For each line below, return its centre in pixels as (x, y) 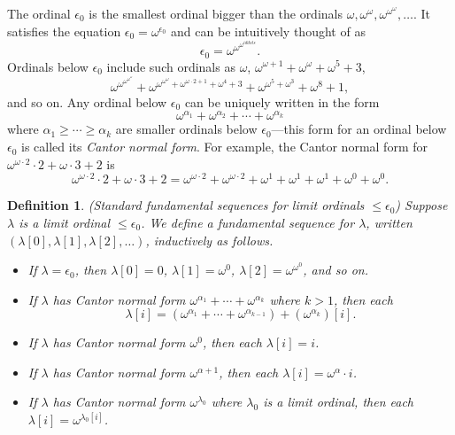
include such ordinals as (171, 66)
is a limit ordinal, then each (338, 402)
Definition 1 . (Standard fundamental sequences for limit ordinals (186, 205)
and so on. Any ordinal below (87, 101)
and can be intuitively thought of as (268, 31)
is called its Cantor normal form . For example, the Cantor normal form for (224, 147)
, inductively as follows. (209, 240)
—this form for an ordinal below (359, 129)
